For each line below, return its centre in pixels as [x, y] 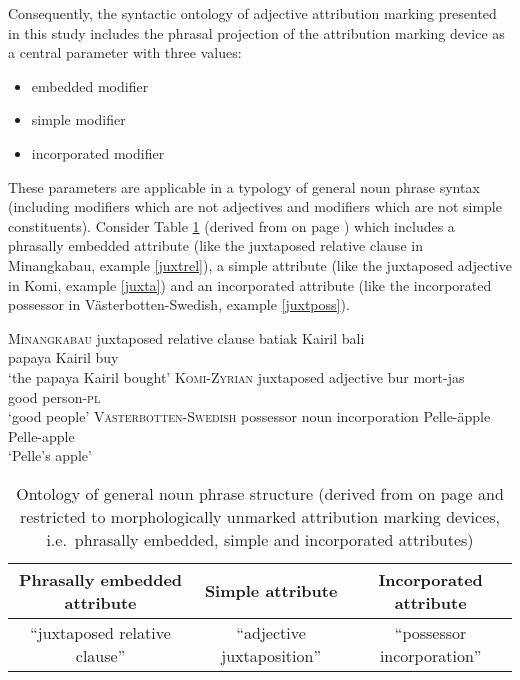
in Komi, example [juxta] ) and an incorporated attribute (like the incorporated [250, 284]
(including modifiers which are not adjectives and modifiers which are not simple [255, 206]
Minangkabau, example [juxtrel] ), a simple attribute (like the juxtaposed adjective [260, 264]
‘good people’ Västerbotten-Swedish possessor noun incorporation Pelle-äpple [249, 416]
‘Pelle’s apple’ [50, 455]
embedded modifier [90, 85]
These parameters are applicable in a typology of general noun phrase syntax [244, 186]
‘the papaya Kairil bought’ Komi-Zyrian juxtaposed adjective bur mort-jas [236, 376]
